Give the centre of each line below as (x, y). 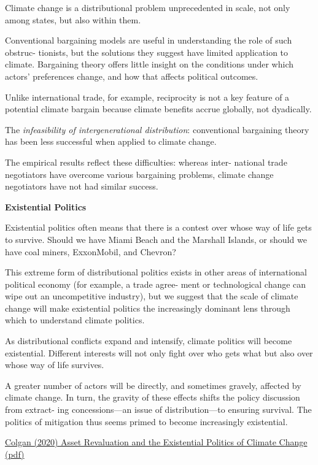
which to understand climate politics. (75, 320)
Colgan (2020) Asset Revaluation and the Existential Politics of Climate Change (156, 442)
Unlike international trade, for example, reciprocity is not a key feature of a (147, 97)
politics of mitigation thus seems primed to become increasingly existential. (146, 421)
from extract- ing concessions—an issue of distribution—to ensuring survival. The (158, 409)
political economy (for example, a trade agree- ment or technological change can (156, 284)
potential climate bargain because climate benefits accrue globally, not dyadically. (158, 109)
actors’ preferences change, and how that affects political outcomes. (132, 76)
